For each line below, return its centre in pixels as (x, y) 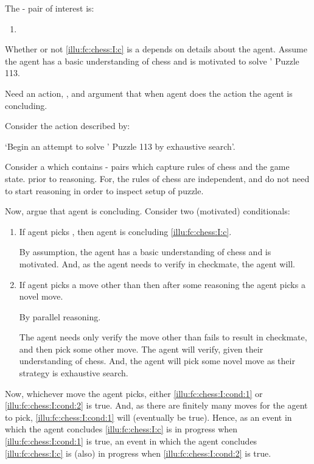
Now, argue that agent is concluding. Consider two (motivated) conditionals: (148, 211)
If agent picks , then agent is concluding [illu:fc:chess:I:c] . (125, 231)
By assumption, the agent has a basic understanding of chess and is (145, 252)
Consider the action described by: (68, 126)
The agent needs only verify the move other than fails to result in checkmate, (163, 337)
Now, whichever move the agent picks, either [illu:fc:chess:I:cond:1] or (134, 393)
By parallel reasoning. (60, 316)
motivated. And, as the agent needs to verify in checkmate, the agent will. (157, 263)
